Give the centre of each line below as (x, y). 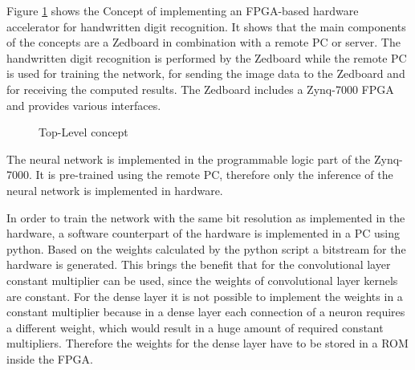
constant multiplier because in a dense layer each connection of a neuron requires (206, 312)
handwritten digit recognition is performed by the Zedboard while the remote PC (207, 57)
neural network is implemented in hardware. (115, 190)
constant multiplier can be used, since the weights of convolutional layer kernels (202, 280)
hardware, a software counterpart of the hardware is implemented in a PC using (203, 233)
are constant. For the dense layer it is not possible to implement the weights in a (205, 296)
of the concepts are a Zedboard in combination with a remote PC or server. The (203, 42)
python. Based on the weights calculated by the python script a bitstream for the (206, 248)
